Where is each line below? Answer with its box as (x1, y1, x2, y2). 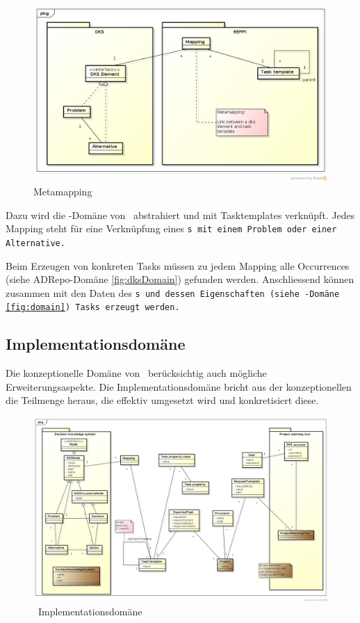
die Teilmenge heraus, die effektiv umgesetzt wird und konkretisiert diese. (6, 393, 319, 407)
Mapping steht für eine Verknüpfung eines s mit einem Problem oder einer (6, 221, 337, 236)
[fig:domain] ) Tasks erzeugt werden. (6, 302, 180, 313)
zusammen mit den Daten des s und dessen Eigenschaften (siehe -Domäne (6, 285, 340, 300)
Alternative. (6, 238, 65, 248)
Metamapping (33, 184, 92, 198)
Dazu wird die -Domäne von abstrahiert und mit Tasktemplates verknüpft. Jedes (6, 207, 355, 222)
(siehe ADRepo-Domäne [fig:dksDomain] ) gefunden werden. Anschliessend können (6, 272, 354, 286)
